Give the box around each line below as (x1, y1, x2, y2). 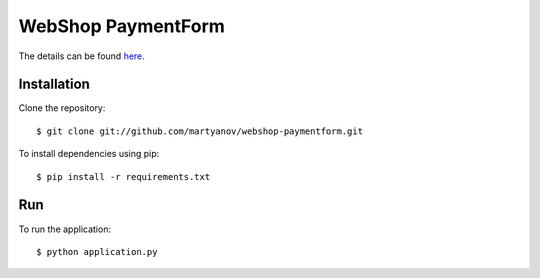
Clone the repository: (18, 102, 106, 114)
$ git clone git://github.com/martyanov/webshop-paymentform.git (36, 125, 364, 137)
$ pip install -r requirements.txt (36, 171, 211, 182)
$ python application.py (36, 246, 158, 257)
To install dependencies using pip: (18, 148, 160, 160)
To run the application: (18, 223, 112, 235)
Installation (18, 76, 90, 93)
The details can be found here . (18, 50, 145, 62)
